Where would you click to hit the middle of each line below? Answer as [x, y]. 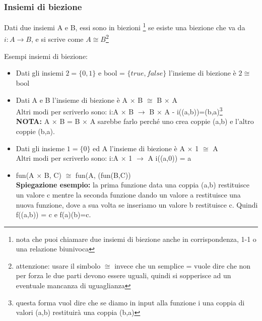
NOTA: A [33, 121]
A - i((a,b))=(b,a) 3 [193, 111]
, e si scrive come [57, 39]
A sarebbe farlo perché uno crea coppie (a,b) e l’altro [172, 121]
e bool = [112, 73]
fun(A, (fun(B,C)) [103, 175]
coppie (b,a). [35, 131]
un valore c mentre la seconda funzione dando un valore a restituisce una [128, 194]
